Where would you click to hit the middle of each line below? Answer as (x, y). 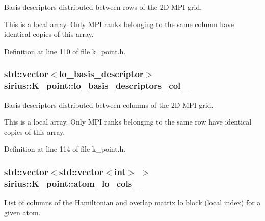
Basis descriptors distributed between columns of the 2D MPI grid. (109, 104)
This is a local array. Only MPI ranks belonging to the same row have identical (128, 122)
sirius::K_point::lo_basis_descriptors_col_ (96, 85)
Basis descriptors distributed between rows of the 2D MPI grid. (103, 7)
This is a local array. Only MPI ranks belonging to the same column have (119, 24)
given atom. (22, 212)
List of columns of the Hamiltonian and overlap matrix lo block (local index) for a (132, 202)
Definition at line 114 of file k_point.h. (65, 149)
